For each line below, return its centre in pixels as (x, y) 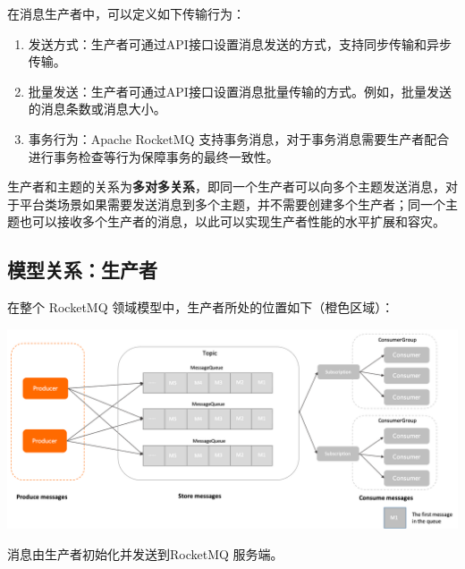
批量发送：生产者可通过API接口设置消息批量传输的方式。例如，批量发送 (240, 91)
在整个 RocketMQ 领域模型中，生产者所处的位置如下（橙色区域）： (201, 307)
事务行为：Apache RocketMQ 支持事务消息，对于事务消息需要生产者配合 (239, 138)
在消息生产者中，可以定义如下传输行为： (126, 13)
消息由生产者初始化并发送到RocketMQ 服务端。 (145, 553)
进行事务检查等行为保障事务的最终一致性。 (153, 156)
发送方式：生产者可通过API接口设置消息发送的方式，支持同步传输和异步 (240, 43)
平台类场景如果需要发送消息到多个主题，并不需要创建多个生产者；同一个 (232, 204)
